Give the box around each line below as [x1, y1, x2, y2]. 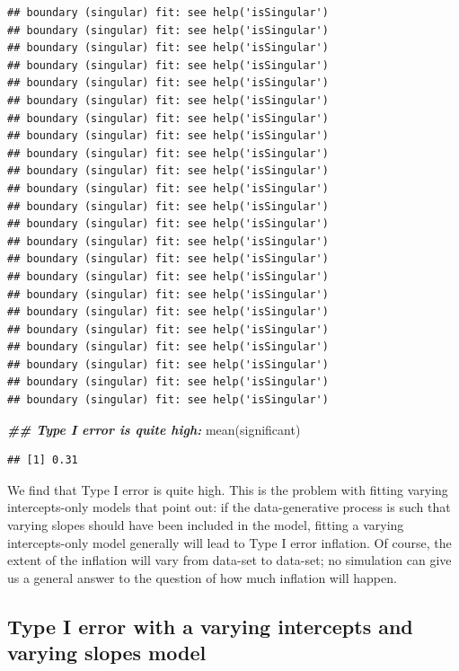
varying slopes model [7, 639, 207, 667]
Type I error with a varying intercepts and [7, 612, 413, 640]
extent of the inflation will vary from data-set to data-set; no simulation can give [7, 551, 452, 569]
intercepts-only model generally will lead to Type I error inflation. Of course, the [7, 533, 452, 552]
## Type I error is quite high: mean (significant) [7, 419, 301, 438]
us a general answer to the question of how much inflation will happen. [7, 568, 397, 587]
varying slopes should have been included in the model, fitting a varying [7, 516, 404, 534]
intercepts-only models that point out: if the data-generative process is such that [7, 498, 451, 516]
